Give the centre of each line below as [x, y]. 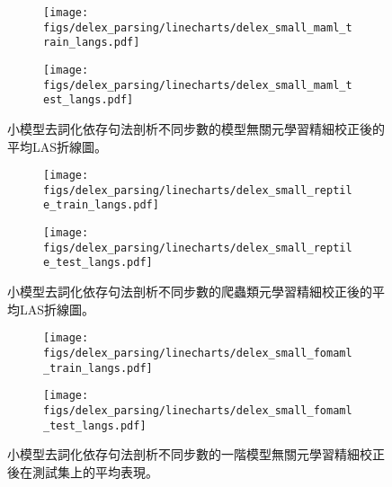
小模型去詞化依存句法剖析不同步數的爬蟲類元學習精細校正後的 [190, 292]
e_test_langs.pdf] [98, 263]
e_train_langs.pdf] [101, 205]
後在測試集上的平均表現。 [83, 471]
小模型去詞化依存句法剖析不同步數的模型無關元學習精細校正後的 [196, 128]
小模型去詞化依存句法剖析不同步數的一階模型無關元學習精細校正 [196, 454]
